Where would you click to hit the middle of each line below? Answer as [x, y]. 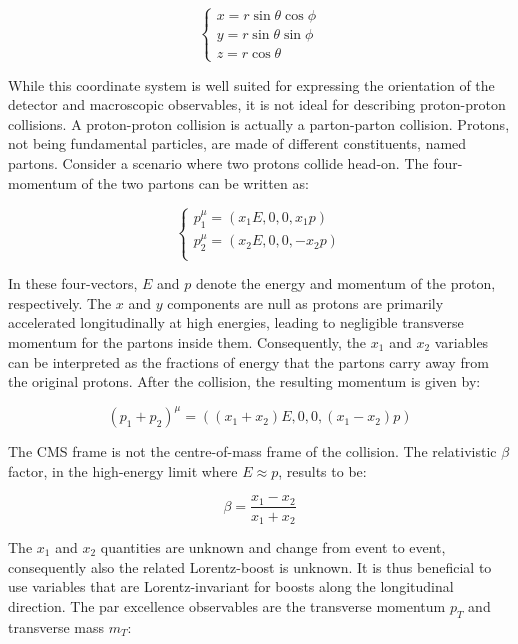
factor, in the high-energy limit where [123, 470]
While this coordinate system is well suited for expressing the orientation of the [251, 84]
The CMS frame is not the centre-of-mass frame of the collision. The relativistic [252, 451]
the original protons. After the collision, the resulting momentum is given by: [244, 381]
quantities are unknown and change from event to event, [273, 546]
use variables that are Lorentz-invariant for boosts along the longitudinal [231, 586]
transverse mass [56, 626]
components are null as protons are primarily [305, 302]
